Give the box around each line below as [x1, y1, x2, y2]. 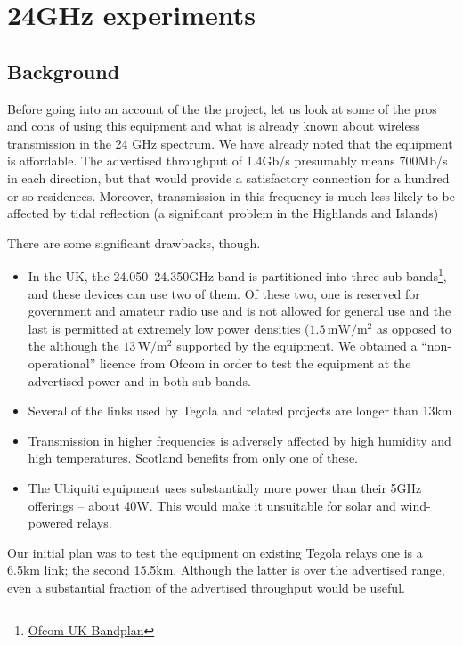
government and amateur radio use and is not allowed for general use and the [28, 302, 451, 320]
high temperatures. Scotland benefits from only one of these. [28, 448, 358, 467]
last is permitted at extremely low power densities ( [28, 318, 310, 337]
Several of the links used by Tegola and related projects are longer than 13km [28, 401, 452, 420]
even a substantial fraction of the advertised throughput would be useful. [7, 577, 405, 596]
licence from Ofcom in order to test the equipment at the [99, 353, 411, 372]
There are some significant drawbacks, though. [7, 233, 261, 252]
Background [7, 57, 120, 85]
